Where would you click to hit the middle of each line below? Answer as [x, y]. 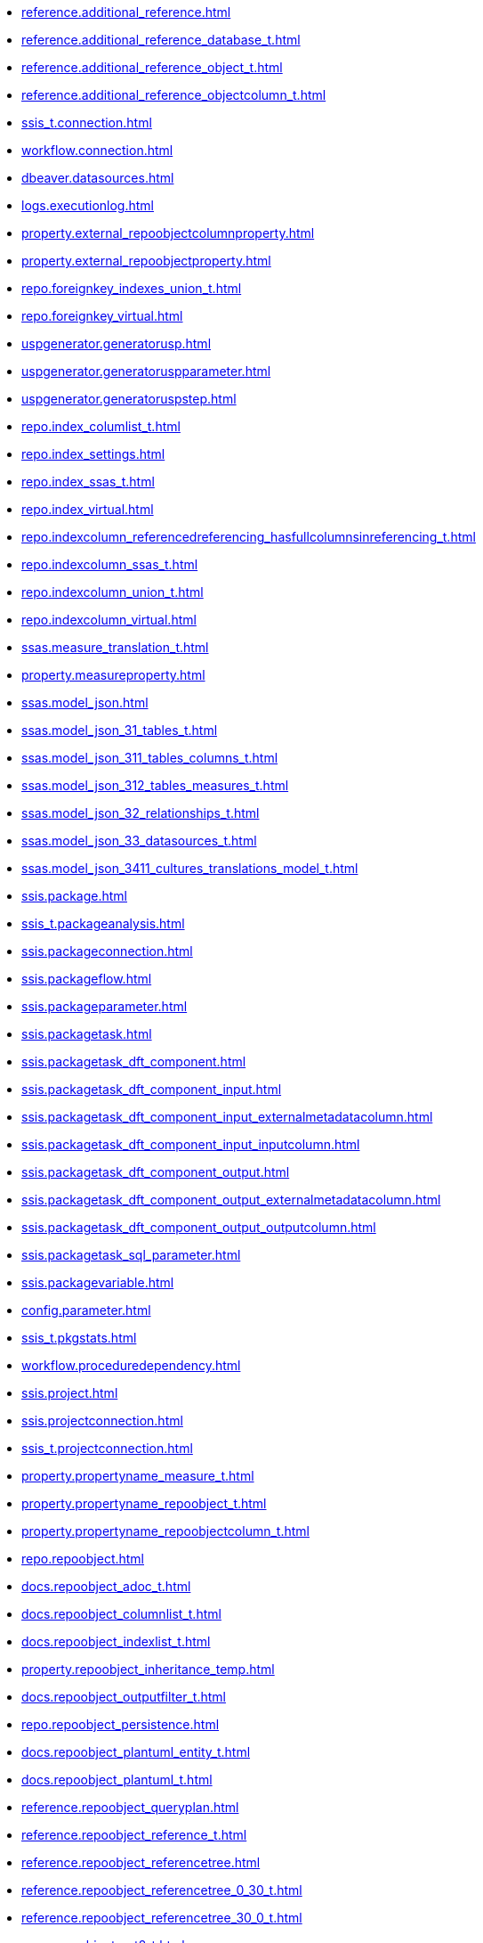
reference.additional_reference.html [126, 12]
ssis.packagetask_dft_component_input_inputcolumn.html [191, 1144]
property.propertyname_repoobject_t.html [144, 1503]
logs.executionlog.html [88, 205]
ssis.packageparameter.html [105, 1006]
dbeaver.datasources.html [98, 178]
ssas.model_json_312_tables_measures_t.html [155, 785]
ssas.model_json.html [85, 702]
